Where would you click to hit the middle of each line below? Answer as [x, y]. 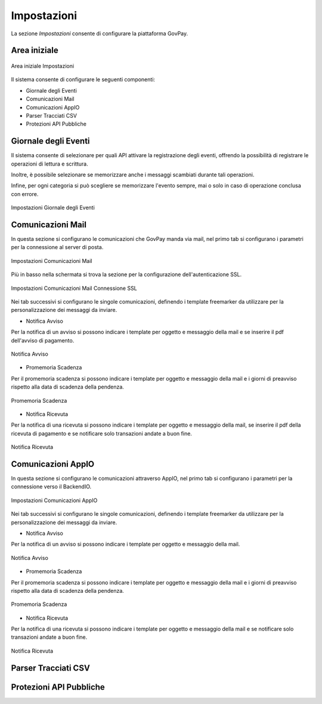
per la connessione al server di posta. [57, 247]
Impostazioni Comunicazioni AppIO [54, 500]
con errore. [25, 194]
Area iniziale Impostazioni [43, 66]
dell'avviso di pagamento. [43, 340]
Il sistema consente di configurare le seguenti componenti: [83, 79]
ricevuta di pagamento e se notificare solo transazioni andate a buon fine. [101, 433]
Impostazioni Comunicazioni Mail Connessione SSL [74, 288]
